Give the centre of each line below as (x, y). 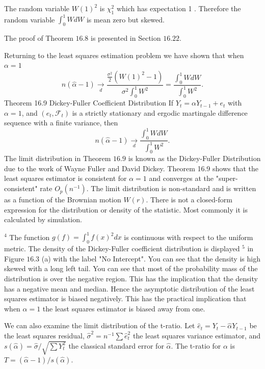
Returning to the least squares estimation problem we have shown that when (124, 55)
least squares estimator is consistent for (65, 178)
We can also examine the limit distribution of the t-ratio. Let (100, 325)
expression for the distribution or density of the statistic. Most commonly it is (126, 209)
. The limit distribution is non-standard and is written (171, 188)
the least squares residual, (44, 335)
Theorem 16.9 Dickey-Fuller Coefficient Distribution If (89, 103)
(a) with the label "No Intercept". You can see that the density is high (151, 258)
